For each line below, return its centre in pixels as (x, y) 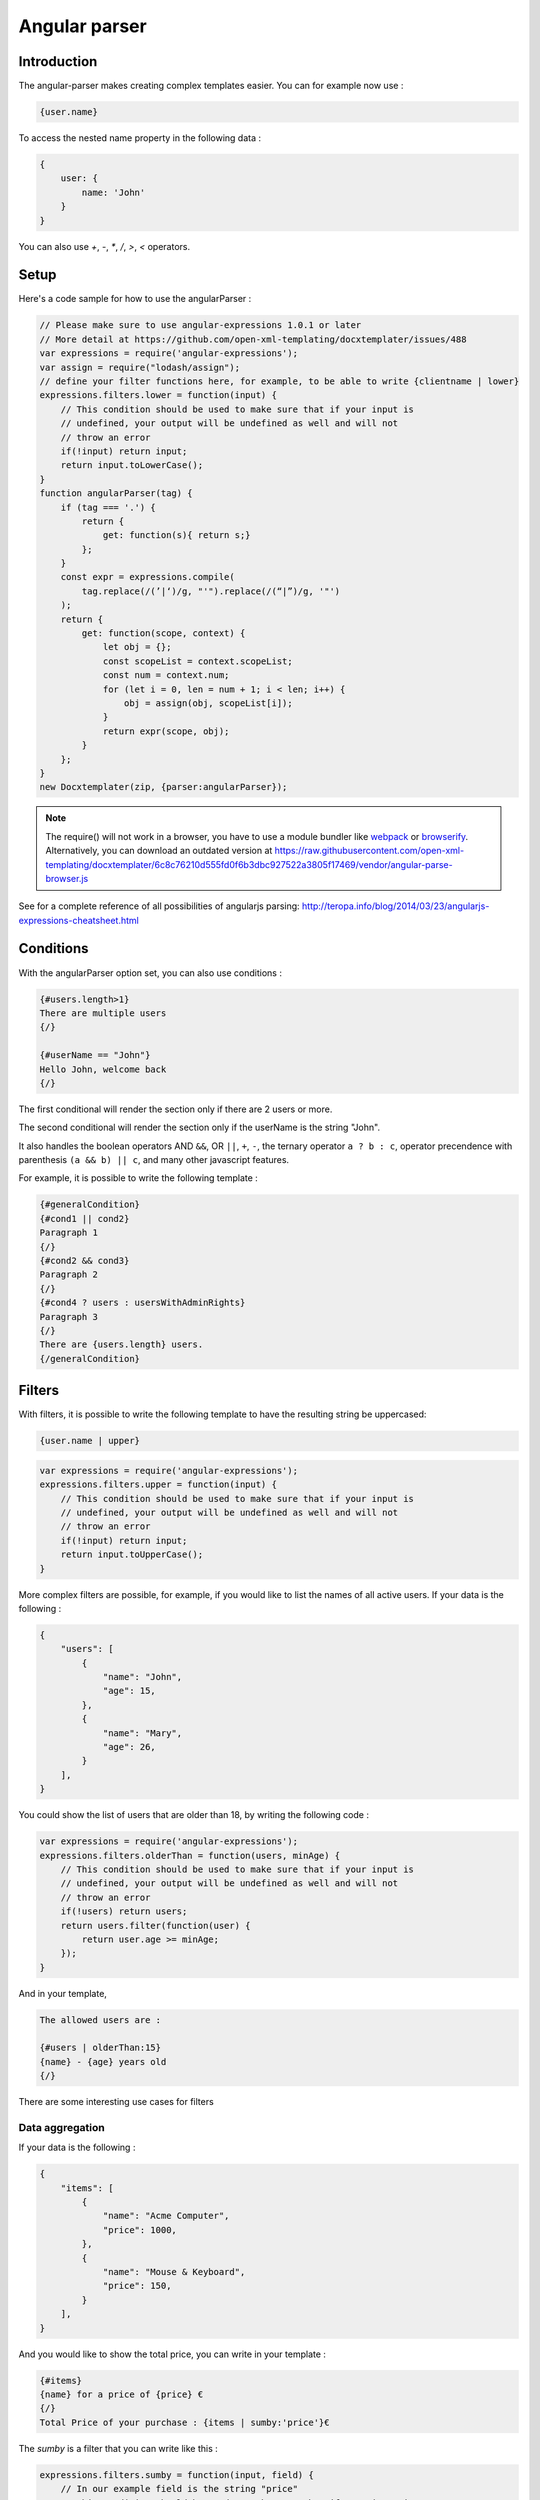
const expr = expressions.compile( (147, 577)
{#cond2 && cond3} (84, 1260)
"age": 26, (129, 1747)
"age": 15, (129, 1691)
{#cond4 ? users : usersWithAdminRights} (142, 1303)
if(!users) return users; (124, 1911)
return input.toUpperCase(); (132, 1554)
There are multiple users (103, 1013)
